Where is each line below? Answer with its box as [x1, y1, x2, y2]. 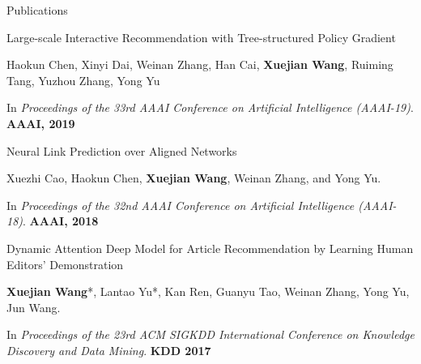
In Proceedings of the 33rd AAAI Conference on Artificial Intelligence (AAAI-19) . [6, 99, 414, 116]
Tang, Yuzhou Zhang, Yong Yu [6, 71, 160, 88]
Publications [6, 2, 68, 18]
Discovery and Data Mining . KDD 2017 [6, 341, 211, 358]
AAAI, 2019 [6, 114, 75, 131]
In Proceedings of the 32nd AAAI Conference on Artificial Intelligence [6, 196, 355, 213]
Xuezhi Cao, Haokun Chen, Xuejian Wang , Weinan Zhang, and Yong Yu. [6, 169, 381, 186]
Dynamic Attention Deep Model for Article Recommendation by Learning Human [6, 239, 414, 256]
